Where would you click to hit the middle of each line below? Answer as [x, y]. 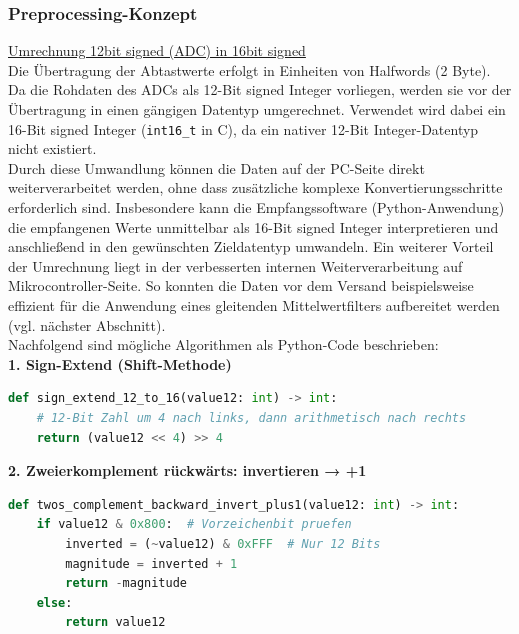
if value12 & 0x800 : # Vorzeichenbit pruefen [194, 524]
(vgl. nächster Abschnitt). [87, 324]
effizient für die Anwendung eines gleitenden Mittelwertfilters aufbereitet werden [254, 305]
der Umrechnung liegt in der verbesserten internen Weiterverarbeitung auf [235, 265]
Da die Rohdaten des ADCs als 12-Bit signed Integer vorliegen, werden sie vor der [260, 89]
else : [54, 602]
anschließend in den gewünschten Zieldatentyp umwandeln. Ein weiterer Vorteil [251, 246]
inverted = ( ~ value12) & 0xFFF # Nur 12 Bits [223, 543]
